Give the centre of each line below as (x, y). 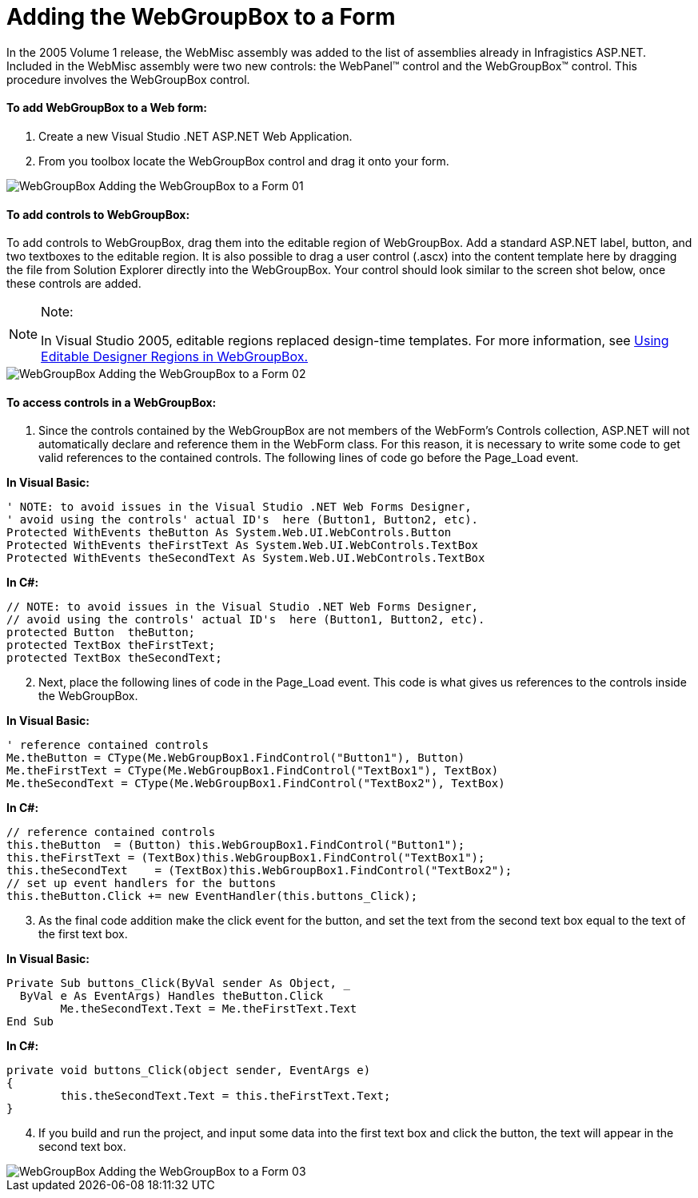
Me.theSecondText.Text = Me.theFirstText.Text (209, 1009)
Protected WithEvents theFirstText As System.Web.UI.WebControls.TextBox (243, 545)
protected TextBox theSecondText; (114, 658)
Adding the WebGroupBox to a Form (201, 17)
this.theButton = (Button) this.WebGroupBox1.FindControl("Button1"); (236, 845)
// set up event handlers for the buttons (142, 884)
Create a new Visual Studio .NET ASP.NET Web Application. (195, 136)
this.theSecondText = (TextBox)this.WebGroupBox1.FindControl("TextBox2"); (259, 871)
